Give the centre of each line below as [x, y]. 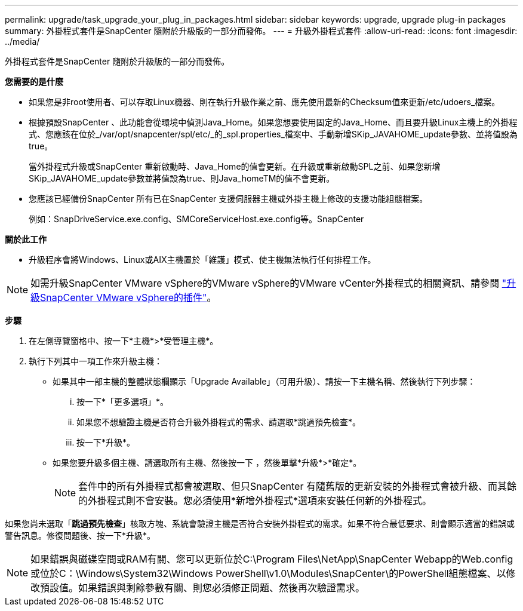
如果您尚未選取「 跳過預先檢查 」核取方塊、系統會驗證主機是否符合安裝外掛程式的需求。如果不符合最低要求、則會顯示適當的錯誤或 [260, 524]
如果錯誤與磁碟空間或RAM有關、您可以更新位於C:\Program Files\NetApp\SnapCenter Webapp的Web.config [272, 559]
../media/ [22, 42]
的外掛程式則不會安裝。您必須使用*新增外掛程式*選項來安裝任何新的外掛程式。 [255, 501]
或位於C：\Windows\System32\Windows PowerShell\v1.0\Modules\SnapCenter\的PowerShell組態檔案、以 [268, 573]
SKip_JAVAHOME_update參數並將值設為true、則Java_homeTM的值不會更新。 [182, 178]
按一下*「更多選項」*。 [123, 402]
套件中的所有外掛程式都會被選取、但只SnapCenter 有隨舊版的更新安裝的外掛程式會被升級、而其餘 [297, 486]
